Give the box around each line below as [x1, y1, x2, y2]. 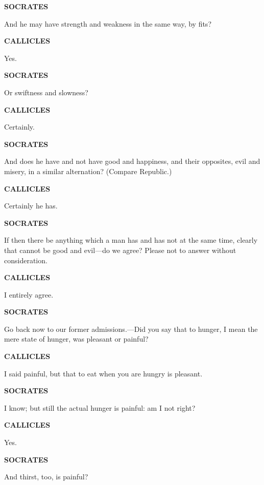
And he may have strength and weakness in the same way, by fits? [4, 18, 211, 29]
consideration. [4, 255, 47, 265]
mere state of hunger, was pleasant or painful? [4, 333, 149, 344]
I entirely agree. [4, 289, 54, 300]
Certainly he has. [4, 200, 58, 211]
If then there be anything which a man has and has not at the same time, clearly [4, 235, 258, 245]
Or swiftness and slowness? [4, 87, 88, 97]
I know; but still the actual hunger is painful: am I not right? [4, 402, 196, 413]
